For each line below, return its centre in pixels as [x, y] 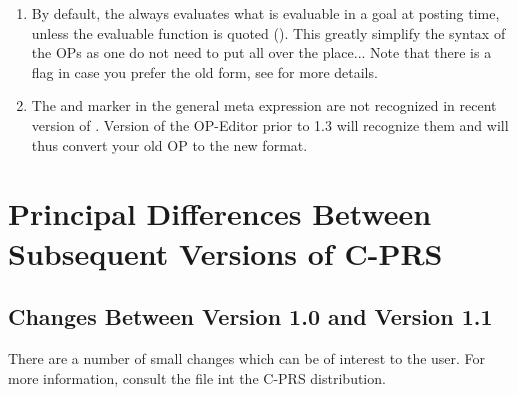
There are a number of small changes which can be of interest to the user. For [247, 357]
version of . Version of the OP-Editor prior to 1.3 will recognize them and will [270, 124]
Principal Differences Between [220, 213]
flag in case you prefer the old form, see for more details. [204, 71]
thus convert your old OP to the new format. [169, 144]
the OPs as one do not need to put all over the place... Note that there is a [261, 52]
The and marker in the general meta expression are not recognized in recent [264, 105]
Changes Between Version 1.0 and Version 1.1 [250, 316]
